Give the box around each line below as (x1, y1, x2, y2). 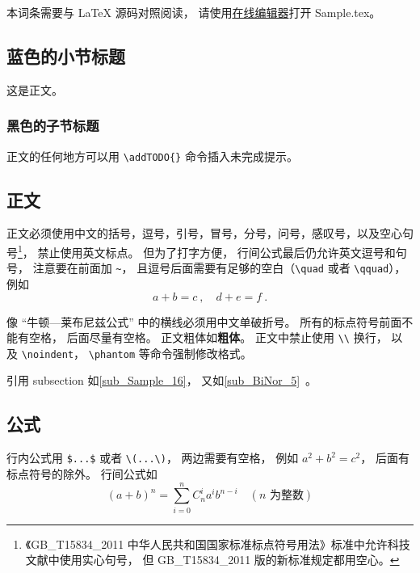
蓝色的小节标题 (6, 43, 125, 68)
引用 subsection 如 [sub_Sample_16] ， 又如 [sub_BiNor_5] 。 (6, 372, 317, 389)
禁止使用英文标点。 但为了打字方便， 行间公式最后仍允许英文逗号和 (37, 243, 396, 260)
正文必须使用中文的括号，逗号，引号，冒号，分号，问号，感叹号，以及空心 (6, 225, 402, 242)
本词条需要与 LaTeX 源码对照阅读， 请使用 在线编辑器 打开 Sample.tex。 (6, 4, 381, 20)
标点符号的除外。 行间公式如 (6, 465, 157, 482)
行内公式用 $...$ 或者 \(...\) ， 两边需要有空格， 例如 (6, 449, 299, 466)
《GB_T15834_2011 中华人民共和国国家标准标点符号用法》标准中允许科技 (25, 535, 410, 552)
